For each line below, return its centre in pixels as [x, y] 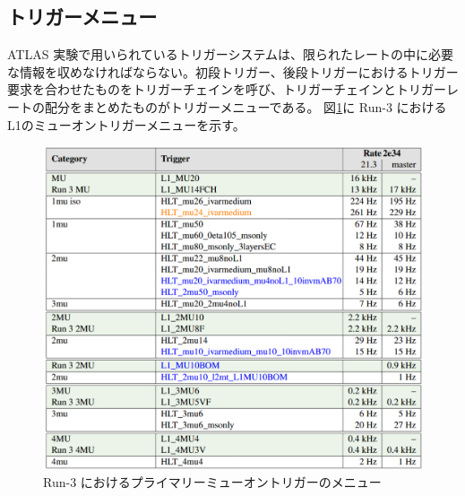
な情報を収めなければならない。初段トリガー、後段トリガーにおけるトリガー [233, 71]
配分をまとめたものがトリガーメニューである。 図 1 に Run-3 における [245, 106]
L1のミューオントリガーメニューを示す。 [126, 124]
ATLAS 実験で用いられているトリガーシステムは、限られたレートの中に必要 [231, 54]
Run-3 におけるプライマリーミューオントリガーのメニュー [212, 482]
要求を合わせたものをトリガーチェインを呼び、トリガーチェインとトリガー [227, 89]
